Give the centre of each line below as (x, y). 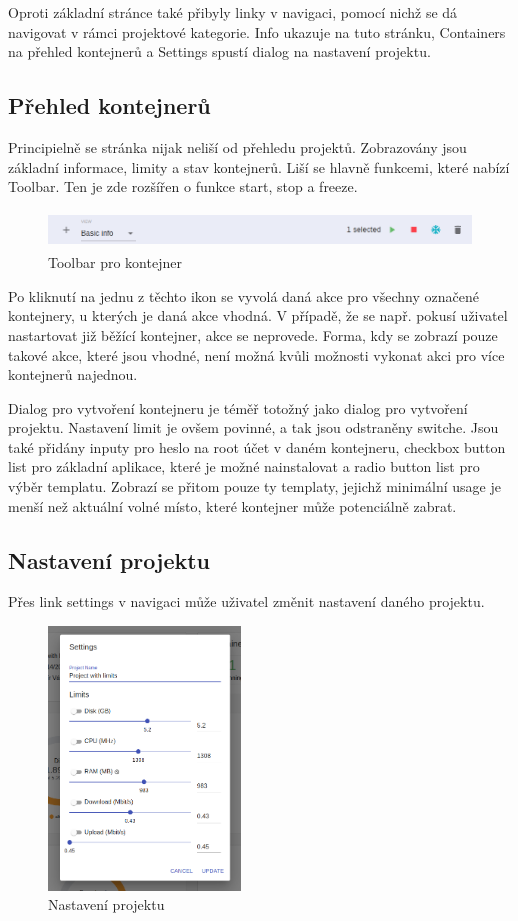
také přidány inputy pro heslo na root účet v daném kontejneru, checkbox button (257, 446)
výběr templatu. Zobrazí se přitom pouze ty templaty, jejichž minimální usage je (254, 486)
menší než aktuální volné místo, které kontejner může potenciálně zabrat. (232, 505)
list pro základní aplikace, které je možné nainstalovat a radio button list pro (244, 466)
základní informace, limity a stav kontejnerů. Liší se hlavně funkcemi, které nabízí (259, 166)
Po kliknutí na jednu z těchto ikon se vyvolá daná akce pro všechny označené (243, 295)
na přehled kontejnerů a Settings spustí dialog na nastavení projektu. (219, 51)
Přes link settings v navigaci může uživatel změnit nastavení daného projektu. (246, 601)
